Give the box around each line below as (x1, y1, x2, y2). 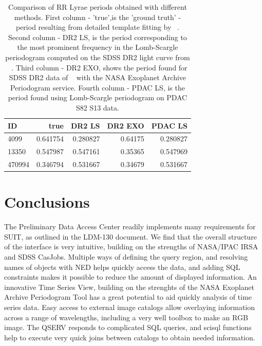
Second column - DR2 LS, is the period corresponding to (8, 31, 187, 42)
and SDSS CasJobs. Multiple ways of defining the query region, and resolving (4, 251, 248, 262)
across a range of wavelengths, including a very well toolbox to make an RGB (4, 312, 248, 322)
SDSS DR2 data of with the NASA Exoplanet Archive (9, 72, 186, 83)
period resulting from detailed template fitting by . (15, 22, 179, 32)
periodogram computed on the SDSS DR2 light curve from (5, 51, 190, 62)
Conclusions (4, 191, 90, 212)
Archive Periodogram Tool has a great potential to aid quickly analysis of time (4, 292, 252, 302)
